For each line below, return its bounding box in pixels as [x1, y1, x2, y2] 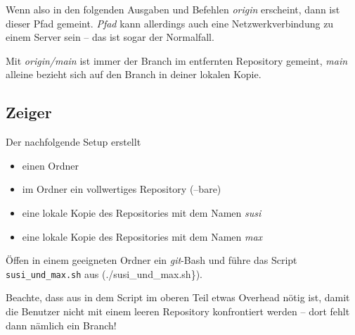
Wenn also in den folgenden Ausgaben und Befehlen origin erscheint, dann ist [6, 2, 340, 16]
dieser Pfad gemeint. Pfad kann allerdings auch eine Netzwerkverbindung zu [6, 15, 334, 30]
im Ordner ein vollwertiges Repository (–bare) [22, 182, 221, 196]
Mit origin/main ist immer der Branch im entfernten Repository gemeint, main [6, 53, 348, 68]
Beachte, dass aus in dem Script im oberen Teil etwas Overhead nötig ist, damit [6, 290, 350, 305]
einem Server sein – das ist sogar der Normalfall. [6, 30, 214, 44]
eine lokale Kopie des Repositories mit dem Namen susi [22, 205, 262, 220]
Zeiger [6, 101, 52, 123]
